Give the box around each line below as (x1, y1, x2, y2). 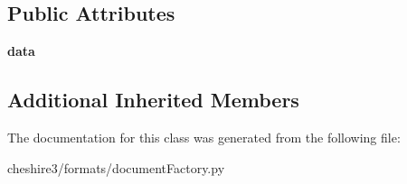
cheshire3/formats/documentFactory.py (7, 158, 225, 177)
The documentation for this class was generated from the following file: (7, 128, 401, 146)
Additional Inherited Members (7, 86, 299, 114)
